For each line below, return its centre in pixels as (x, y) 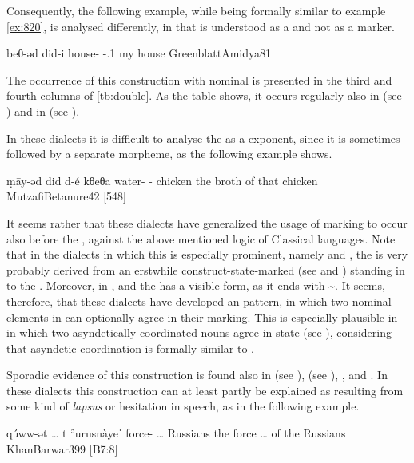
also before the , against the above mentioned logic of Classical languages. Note (201, 238)
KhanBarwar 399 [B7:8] (62, 448)
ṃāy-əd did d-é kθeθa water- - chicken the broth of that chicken (162, 180)
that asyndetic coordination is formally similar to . (130, 348)
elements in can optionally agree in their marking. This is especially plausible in (202, 317)
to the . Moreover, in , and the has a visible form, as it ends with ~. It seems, (196, 285)
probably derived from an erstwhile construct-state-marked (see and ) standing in (206, 269)
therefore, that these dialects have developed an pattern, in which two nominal (199, 301)
